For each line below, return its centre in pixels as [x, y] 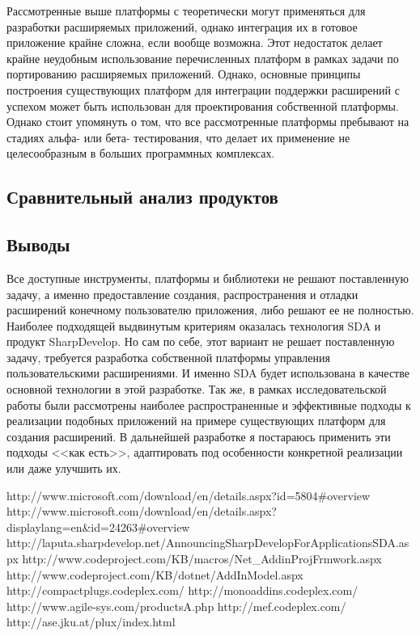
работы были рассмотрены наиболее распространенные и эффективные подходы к [209, 404]
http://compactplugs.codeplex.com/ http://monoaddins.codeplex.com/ [182, 590]
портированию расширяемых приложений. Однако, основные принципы [184, 74]
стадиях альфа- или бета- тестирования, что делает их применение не [178, 137]
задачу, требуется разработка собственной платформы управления [168, 357]
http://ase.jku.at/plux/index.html [91, 622]
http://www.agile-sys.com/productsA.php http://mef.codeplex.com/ [176, 606]
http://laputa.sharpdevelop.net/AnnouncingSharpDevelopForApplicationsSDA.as [208, 543]
